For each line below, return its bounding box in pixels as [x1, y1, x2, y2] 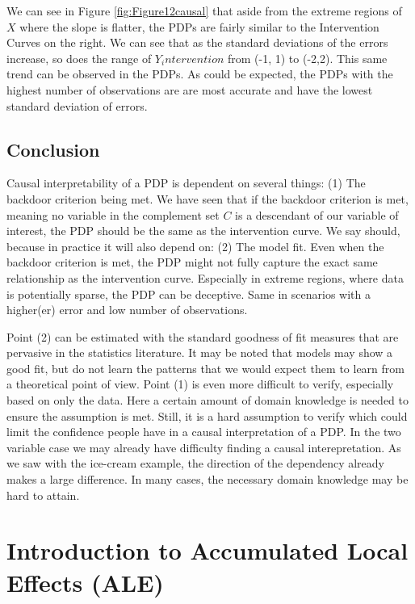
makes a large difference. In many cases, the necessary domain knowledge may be [6, 471, 409, 488]
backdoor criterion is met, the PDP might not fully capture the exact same [6, 254, 378, 271]
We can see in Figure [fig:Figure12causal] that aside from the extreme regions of [6, 2, 402, 19]
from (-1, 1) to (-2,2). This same [227, 49, 388, 66]
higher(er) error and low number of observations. [6, 301, 248, 318]
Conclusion [6, 136, 100, 161]
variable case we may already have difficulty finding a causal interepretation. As [6, 438, 401, 455]
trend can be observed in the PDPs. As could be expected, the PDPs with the [6, 65, 393, 82]
